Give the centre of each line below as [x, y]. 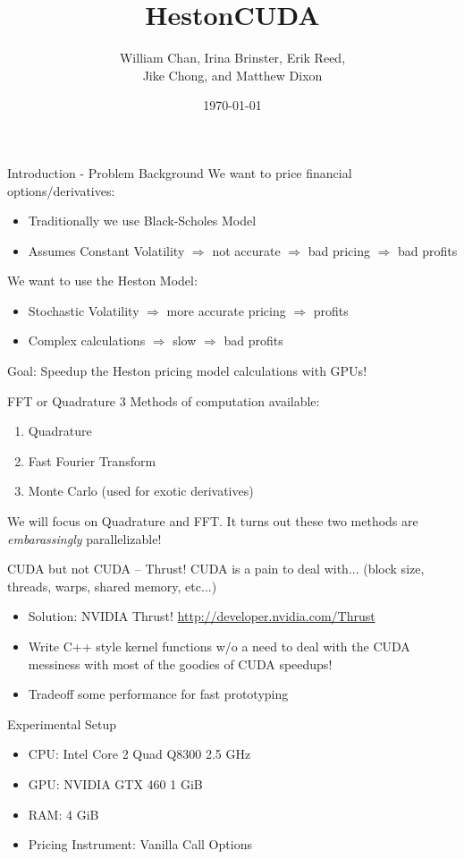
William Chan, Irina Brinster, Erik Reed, [232, 58]
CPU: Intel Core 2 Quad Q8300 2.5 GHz [139, 754]
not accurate [246, 250]
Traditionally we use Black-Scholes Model [142, 221]
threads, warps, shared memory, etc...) [112, 586]
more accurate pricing [226, 310]
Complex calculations [87, 340]
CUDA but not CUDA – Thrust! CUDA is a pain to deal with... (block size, [216, 569]
